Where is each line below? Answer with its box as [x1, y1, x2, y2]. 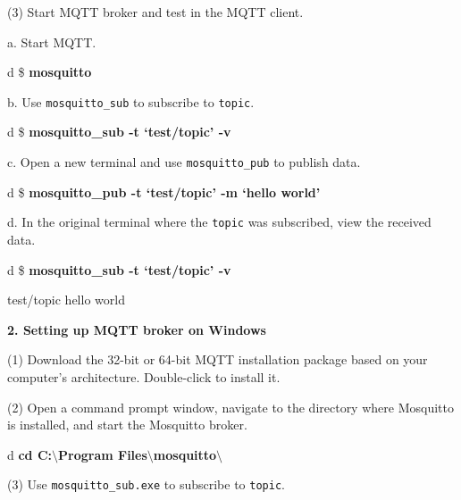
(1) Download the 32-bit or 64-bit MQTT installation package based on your [7, 350, 428, 369]
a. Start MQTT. [7, 32, 96, 51]
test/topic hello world [7, 290, 125, 309]
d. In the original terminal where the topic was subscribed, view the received [7, 212, 432, 231]
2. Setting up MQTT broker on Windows [7, 320, 266, 338]
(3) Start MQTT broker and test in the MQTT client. [7, 3, 304, 21]
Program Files [58, 445, 147, 463]
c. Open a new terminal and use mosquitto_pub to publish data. [7, 153, 361, 171]
